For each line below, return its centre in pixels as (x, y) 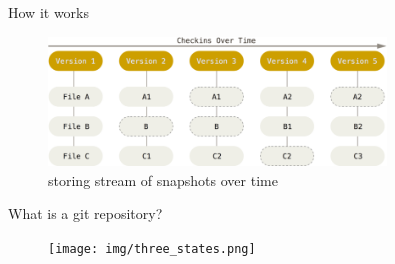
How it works (48, 12)
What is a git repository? (85, 213)
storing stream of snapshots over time (163, 179)
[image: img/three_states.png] (152, 248)
